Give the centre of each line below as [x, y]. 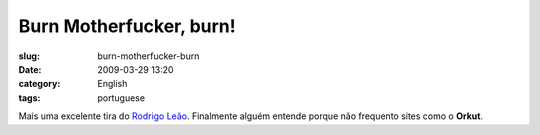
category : [39, 84]
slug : [29, 56]
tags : [29, 97]
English [112, 84]
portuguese [121, 97]
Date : [30, 69]
